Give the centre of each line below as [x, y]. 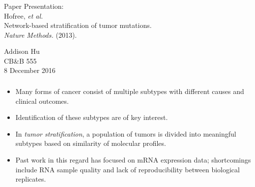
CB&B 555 [20, 60]
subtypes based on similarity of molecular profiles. [91, 143]
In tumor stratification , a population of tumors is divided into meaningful [126, 133]
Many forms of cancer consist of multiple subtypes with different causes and [130, 91]
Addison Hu [22, 51]
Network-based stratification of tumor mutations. [78, 25]
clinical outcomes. [42, 101]
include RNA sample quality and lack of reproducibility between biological [127, 169]
